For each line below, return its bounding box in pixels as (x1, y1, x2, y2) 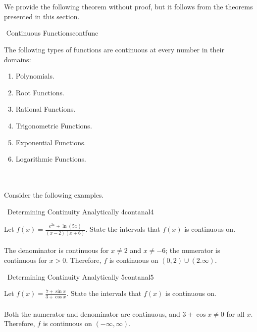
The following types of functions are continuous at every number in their (4, 44, 224, 54)
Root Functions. (15, 87, 64, 97)
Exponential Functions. (15, 137, 86, 147)
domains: (4, 54, 31, 64)
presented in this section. (4, 11, 80, 21)
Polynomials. (15, 71, 54, 81)
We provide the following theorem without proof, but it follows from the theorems (4, 1, 253, 12)
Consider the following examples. (4, 189, 104, 200)
